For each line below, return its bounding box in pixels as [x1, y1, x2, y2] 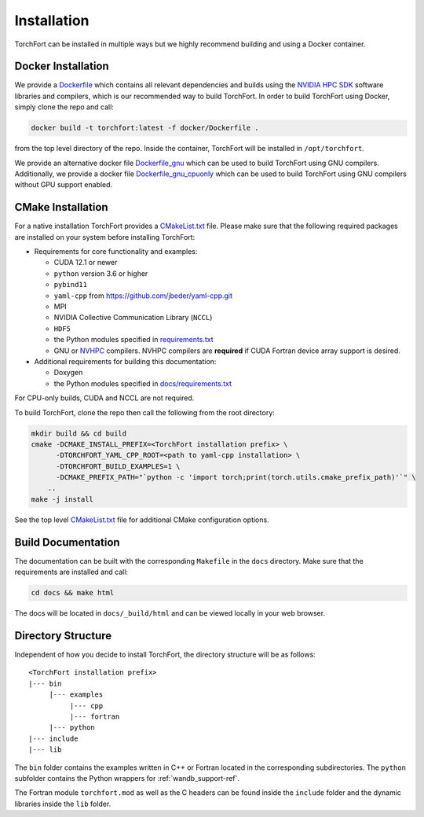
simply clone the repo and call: [14, 102, 114, 112]
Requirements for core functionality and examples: [34, 247, 198, 256]
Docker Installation [14, 60, 109, 73]
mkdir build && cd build [31, 429, 127, 438]
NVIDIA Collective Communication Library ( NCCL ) [53, 313, 213, 322]
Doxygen [53, 368, 83, 377]
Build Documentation [14, 535, 121, 549]
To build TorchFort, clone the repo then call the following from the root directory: [14, 407, 275, 417]
